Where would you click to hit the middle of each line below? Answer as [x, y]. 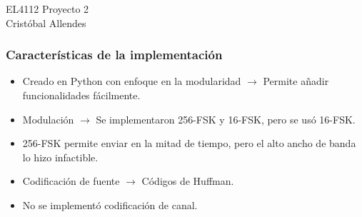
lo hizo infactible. [60, 157]
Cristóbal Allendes [46, 22]
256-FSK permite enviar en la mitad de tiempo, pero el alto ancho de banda [189, 143]
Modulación [48, 119]
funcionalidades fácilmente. [81, 95]
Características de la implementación [114, 55]
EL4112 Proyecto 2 [47, 9]
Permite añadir [296, 81]
